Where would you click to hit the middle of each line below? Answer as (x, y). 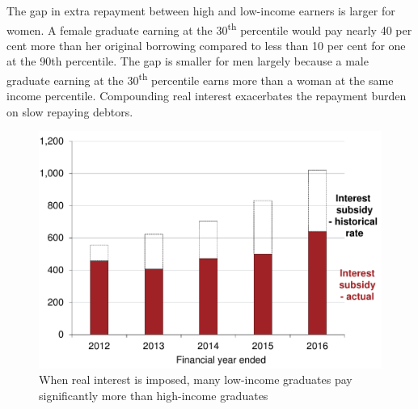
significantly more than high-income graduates (154, 395)
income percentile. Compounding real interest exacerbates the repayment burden (207, 96)
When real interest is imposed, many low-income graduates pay (196, 379)
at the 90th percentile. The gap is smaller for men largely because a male (188, 61)
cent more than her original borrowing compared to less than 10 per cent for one (206, 45)
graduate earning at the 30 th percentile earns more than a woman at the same (200, 79)
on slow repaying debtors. (70, 111)
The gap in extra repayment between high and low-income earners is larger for (201, 11)
